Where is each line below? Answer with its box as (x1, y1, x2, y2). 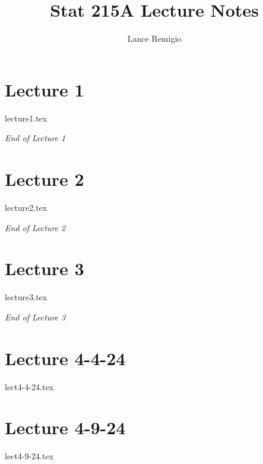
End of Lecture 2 (5, 221, 66, 233)
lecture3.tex (5, 291, 47, 303)
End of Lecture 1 (5, 132, 66, 144)
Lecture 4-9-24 (5, 415, 126, 440)
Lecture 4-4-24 (5, 345, 126, 370)
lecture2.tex (5, 201, 47, 213)
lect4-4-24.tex (5, 380, 54, 393)
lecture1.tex (5, 111, 47, 124)
